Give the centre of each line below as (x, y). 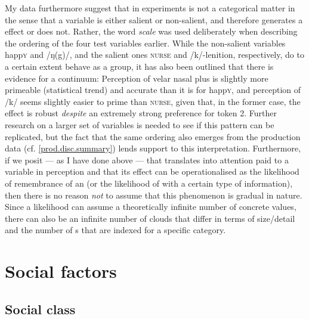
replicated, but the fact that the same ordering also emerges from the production (153, 136)
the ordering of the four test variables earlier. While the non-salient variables (145, 43)
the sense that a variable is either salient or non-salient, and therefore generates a (154, 19)
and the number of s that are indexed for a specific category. (115, 230)
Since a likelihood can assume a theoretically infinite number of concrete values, (151, 207)
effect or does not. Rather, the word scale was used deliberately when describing (151, 31)
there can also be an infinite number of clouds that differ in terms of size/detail (150, 218)
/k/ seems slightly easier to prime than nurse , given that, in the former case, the (153, 101)
